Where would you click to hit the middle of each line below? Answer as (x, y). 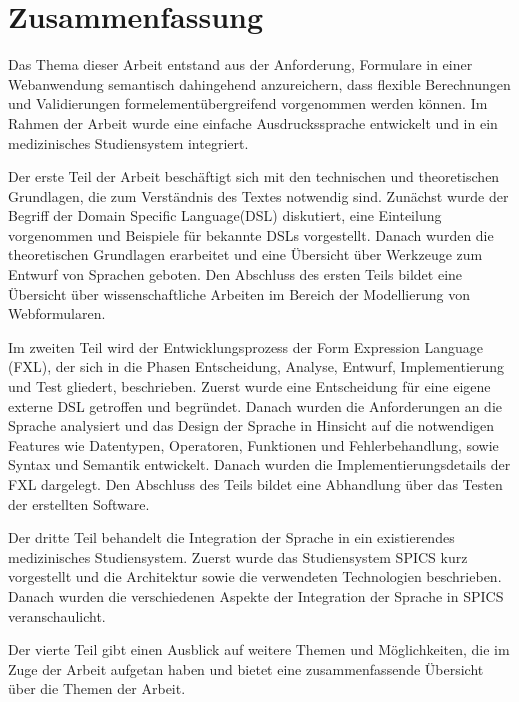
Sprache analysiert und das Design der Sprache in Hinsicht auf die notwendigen (251, 425)
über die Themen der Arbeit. (97, 688)
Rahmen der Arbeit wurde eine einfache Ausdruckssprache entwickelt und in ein (253, 122)
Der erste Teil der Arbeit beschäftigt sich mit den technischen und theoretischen (254, 176)
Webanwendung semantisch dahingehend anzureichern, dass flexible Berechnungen (259, 83)
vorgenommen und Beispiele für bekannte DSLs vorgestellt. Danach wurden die (251, 234)
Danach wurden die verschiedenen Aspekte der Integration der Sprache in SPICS (256, 595)
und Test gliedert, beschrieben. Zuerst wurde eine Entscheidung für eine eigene (249, 386)
